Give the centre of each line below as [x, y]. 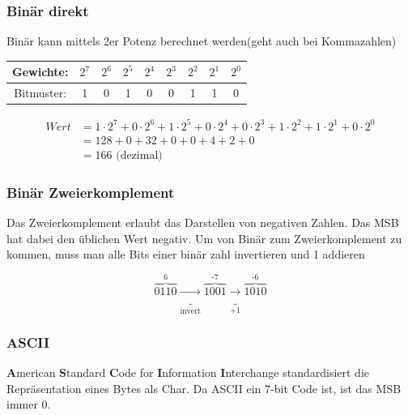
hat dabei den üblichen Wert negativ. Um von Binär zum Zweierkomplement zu [204, 238]
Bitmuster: [40, 93]
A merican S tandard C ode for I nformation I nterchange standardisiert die [188, 372]
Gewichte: [40, 72]
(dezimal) [139, 155]
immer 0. [29, 404]
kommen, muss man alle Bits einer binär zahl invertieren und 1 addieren [186, 254]
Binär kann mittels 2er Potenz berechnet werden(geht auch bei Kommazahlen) [202, 41]
